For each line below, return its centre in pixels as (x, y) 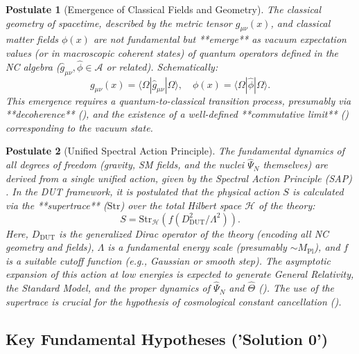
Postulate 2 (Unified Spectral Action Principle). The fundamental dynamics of (175, 151)
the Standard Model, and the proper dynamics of (108, 288)
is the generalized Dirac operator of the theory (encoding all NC (194, 233)
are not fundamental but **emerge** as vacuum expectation (220, 39)
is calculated (318, 192)
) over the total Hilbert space (181, 205)
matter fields (32, 39)
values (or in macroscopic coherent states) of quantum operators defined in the (172, 52)
